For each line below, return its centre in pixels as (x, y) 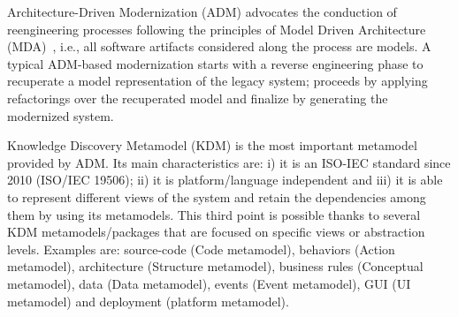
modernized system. (61, 115)
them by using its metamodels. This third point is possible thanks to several (214, 214)
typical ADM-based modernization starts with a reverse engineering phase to (215, 63)
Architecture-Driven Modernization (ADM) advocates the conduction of (202, 11)
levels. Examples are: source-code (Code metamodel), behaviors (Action (201, 249)
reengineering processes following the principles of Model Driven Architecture (217, 29)
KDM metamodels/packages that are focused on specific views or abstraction (216, 232)
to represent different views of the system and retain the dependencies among (217, 196)
